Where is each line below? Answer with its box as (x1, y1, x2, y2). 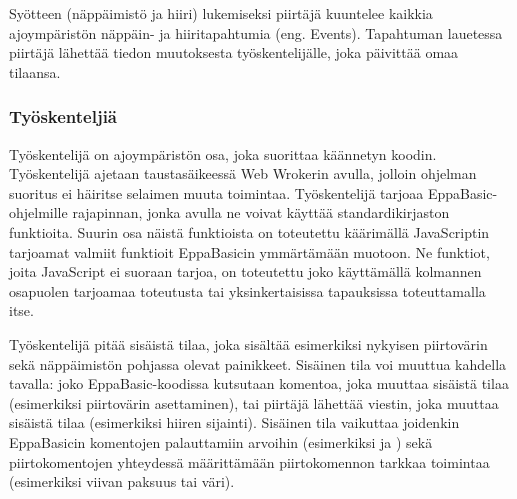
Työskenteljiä (9, 104, 118, 129)
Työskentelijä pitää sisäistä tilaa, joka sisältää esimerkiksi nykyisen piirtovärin (9, 333, 488, 354)
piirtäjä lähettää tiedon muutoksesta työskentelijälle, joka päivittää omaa (9, 42, 459, 63)
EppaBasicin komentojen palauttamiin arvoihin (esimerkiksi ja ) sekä (9, 431, 433, 452)
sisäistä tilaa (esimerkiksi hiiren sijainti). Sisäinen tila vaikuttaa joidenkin (9, 412, 460, 433)
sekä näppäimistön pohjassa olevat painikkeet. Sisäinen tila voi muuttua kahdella (9, 353, 507, 374)
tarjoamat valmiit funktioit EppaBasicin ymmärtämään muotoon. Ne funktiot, (9, 241, 490, 262)
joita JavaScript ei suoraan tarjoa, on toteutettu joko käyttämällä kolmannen (9, 261, 482, 282)
